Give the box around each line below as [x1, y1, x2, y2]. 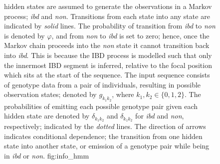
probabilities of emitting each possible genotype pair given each [4, 100, 198, 111]
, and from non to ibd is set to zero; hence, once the [51, 30, 210, 40]
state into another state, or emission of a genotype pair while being [4, 140, 210, 151]
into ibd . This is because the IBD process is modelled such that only [4, 49, 212, 60]
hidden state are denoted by [4, 110, 90, 121]
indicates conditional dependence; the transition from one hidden [4, 130, 203, 141]
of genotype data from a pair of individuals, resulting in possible [4, 79, 201, 89]
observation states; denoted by [4, 89, 97, 99]
